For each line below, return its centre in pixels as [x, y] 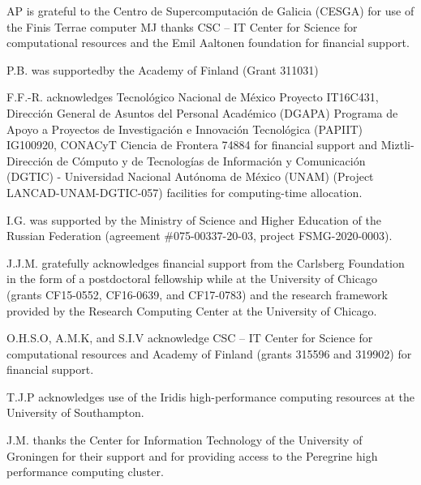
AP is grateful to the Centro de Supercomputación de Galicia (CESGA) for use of [210, 11]
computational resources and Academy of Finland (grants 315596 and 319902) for [209, 353]
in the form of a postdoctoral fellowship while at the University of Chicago [192, 279]
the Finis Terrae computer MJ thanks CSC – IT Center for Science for [182, 26]
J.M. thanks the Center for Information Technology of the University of [185, 440]
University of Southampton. [75, 412]
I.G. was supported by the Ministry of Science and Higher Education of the [194, 219]
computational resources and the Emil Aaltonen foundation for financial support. [208, 43]
